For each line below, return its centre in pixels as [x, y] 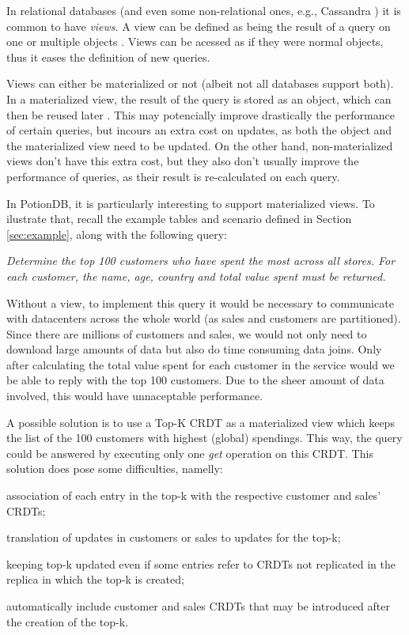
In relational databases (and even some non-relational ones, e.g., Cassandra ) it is [204, 10]
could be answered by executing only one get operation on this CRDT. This [190, 453]
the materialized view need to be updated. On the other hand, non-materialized [200, 145]
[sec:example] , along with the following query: [117, 234]
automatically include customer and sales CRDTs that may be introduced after [198, 606]
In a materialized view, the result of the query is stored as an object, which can [199, 98]
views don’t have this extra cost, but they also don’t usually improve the [183, 161]
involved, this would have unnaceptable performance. [135, 396]
